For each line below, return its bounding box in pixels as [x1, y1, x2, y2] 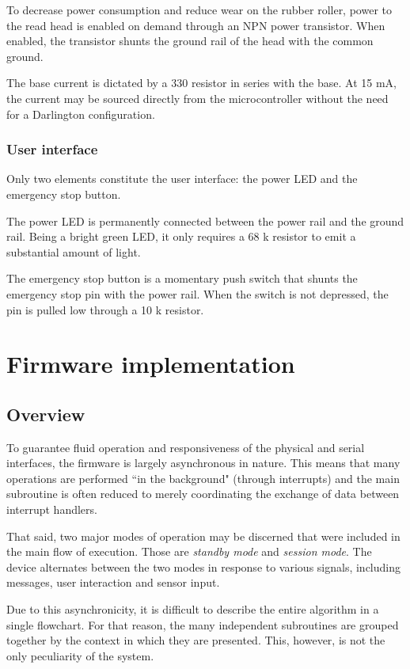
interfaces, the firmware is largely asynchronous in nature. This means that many [6, 454, 401, 471]
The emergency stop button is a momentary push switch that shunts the [6, 270, 358, 287]
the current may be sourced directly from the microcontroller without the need [6, 89, 389, 106]
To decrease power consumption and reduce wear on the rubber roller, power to [6, 2, 392, 17]
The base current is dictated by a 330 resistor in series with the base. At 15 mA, [6, 74, 397, 91]
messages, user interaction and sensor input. [6, 574, 220, 591]
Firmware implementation [6, 348, 295, 380]
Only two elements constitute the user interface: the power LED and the [6, 170, 358, 187]
